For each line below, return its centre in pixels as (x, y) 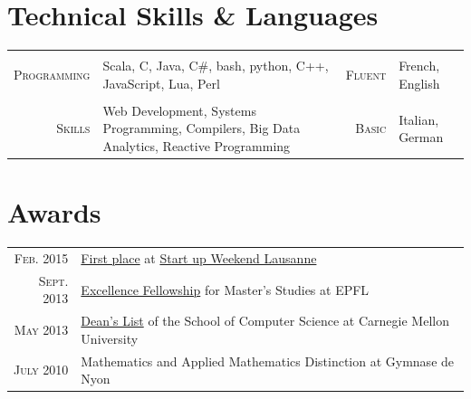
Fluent (366, 74)
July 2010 (41, 370)
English (419, 83)
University (110, 338)
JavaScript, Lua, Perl (161, 83)
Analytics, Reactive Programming (197, 146)
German (421, 137)
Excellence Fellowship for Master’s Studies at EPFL (225, 289)
